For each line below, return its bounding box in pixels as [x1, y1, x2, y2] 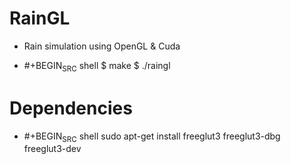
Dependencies [9, 97, 133, 119]
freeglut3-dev [23, 143, 82, 155]
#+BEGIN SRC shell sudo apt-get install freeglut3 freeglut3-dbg [23, 130, 281, 144]
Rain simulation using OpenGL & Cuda [23, 40, 181, 52]
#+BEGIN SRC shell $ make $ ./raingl [23, 59, 171, 74]
